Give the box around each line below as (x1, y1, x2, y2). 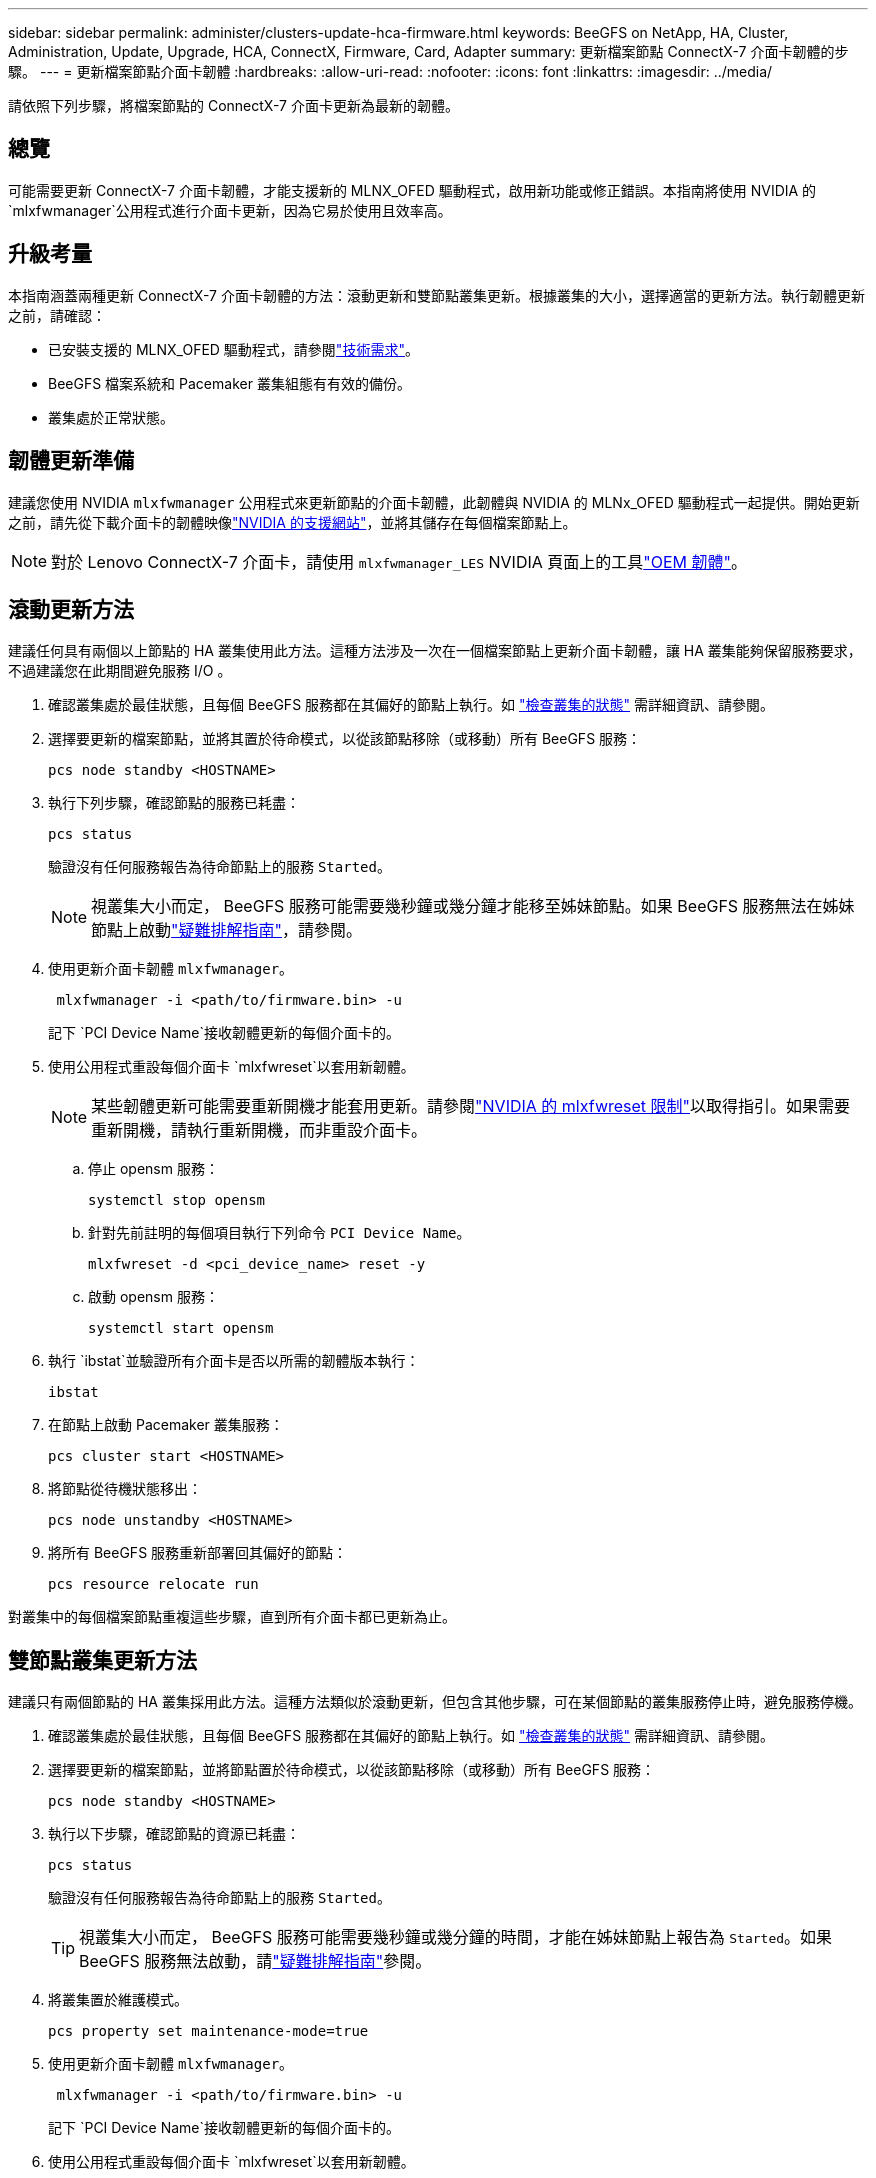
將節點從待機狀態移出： (48, 1480, 202, 1498)
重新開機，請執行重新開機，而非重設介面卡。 (91, 1120, 428, 1141)
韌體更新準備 (8, 448, 134, 474)
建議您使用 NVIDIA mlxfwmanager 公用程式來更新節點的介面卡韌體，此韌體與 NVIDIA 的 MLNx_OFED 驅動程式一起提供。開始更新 (8, 493, 860, 511)
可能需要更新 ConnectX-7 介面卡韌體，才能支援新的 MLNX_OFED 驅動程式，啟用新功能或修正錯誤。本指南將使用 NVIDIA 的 (8, 181, 817, 199)
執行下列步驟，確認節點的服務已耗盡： (48, 794, 300, 812)
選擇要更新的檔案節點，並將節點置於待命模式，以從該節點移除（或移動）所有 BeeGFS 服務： (48, 1761, 656, 1779)
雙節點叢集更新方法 (8, 1647, 197, 1673)
